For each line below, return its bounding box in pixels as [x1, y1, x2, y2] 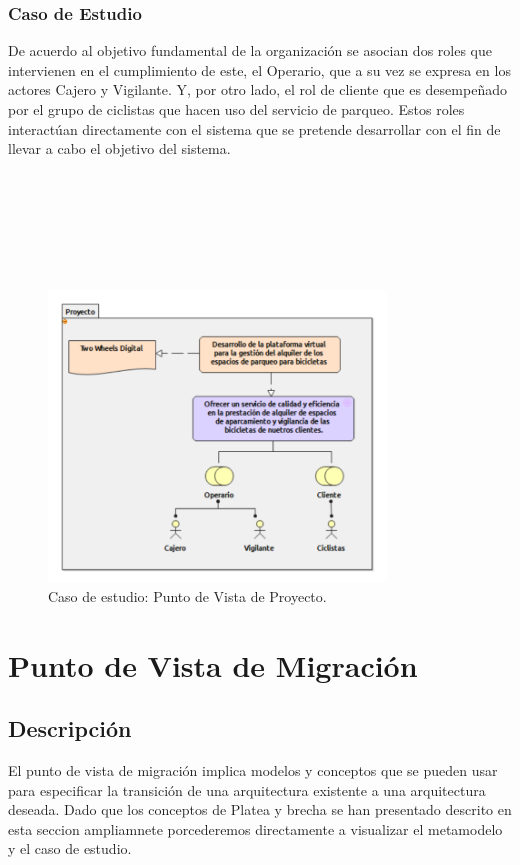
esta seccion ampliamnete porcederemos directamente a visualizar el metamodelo [8, 818, 503, 839]
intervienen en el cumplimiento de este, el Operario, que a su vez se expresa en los [8, 59, 511, 80]
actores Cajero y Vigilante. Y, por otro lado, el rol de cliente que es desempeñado [8, 79, 507, 100]
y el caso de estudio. [8, 838, 132, 859]
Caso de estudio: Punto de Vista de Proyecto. [48, 585, 327, 606]
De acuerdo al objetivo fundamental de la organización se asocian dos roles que [8, 40, 492, 61]
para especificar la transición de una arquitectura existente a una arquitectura [8, 779, 486, 800]
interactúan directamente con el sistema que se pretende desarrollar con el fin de [8, 118, 501, 139]
